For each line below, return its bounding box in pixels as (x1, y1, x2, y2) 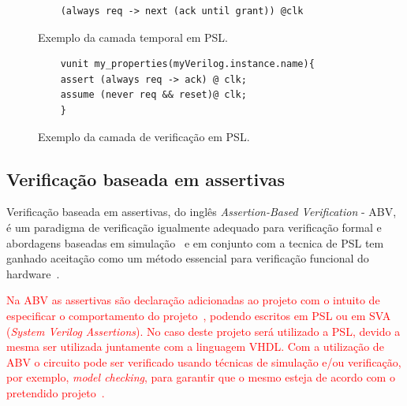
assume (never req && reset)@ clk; (60, 89, 247, 101)
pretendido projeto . (6, 384, 105, 400)
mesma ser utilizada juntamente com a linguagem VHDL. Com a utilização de (6, 338, 384, 355)
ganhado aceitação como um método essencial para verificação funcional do (6, 250, 369, 266)
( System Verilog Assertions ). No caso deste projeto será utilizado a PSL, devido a (6, 322, 401, 339)
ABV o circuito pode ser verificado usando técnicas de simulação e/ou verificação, (6, 353, 401, 370)
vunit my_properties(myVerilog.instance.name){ (60, 58, 315, 70)
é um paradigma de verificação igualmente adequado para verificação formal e (6, 218, 382, 235)
